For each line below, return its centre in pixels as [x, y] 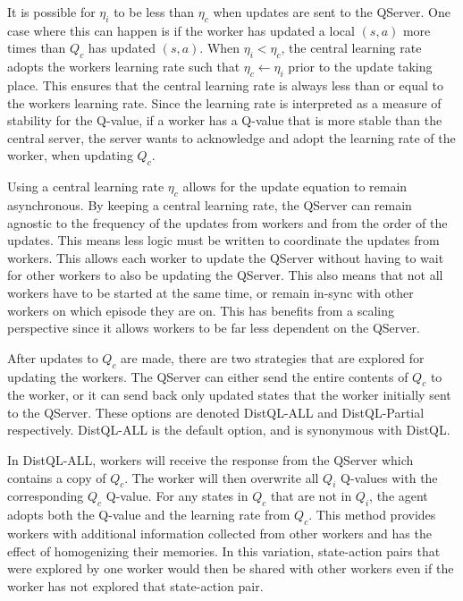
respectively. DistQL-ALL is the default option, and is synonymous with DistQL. [229, 430]
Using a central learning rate [86, 186]
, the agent [399, 496]
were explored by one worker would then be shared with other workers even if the [231, 568]
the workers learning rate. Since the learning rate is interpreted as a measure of [224, 102]
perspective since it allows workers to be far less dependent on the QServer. [214, 328]
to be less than [154, 12]
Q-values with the [389, 477]
